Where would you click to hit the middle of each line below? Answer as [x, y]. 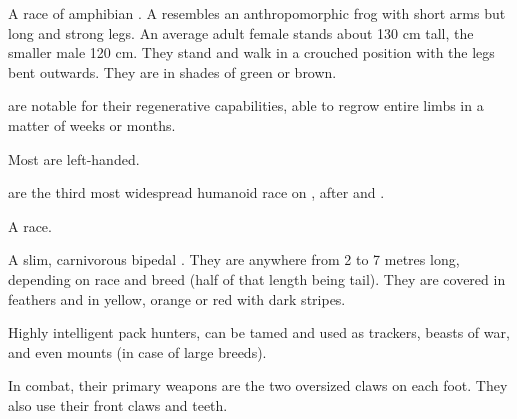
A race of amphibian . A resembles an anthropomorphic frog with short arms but [257, 13]
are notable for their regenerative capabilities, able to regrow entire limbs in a [246, 105]
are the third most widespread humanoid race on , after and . [196, 192]
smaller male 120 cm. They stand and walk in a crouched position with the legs [251, 52]
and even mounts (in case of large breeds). [137, 351]
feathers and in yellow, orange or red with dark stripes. [177, 298]
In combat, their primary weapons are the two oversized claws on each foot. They [258, 385]
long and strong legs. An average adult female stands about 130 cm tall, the [241, 32]
